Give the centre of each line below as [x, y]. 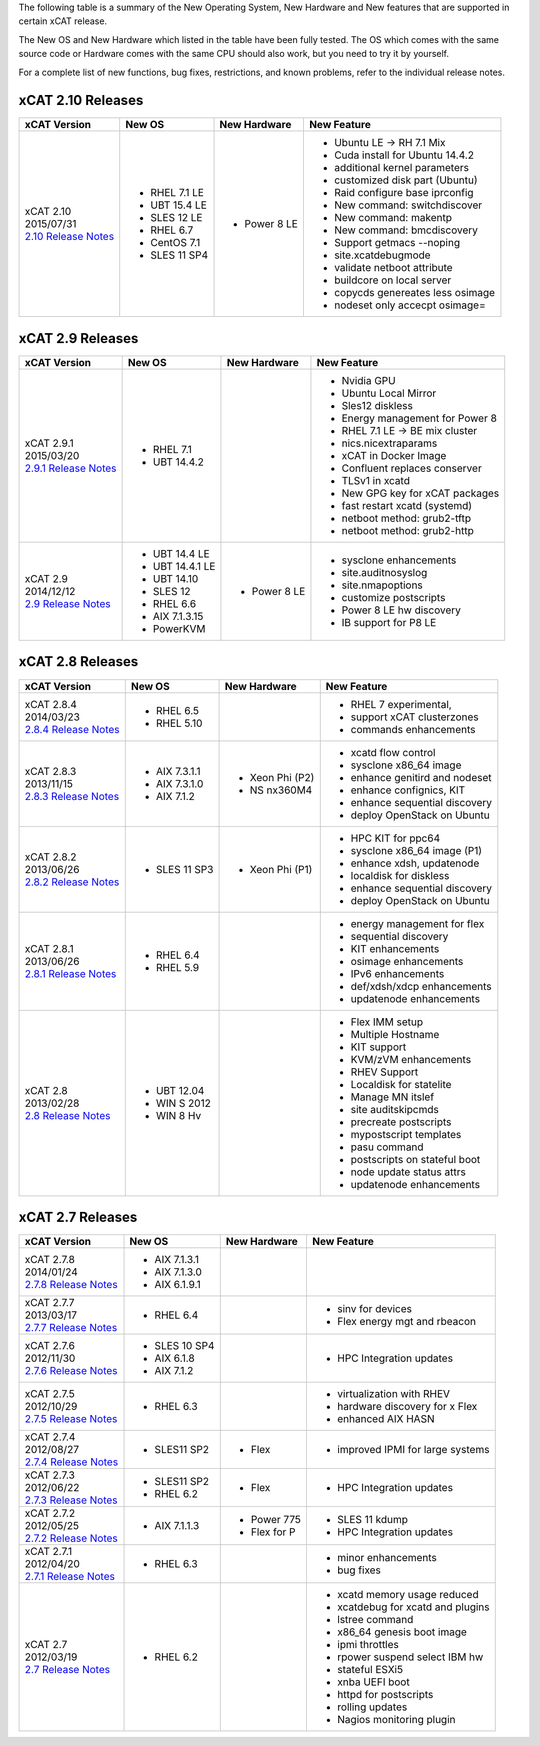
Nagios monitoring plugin [396, 1720]
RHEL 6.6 [174, 603]
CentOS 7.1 [175, 243]
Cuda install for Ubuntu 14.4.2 [404, 155]
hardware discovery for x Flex [407, 1407]
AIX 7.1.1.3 [177, 1526]
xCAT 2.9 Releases [78, 338]
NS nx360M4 [281, 790]
